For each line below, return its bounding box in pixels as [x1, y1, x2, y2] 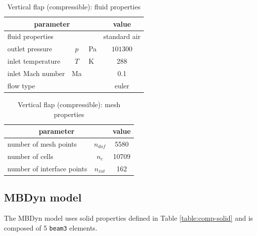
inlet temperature [7, 56, 61, 66]
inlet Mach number [7, 68, 65, 78]
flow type [7, 80, 35, 90]
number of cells [7, 151, 53, 161]
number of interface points [7, 163, 87, 173]
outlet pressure [7, 43, 52, 54]
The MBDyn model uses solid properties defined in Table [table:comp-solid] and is [4, 212, 253, 223]
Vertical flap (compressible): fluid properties [7, 1, 141, 11]
